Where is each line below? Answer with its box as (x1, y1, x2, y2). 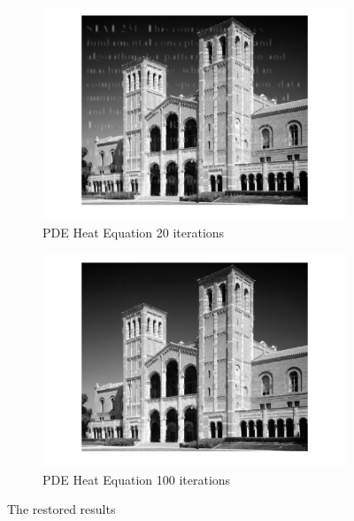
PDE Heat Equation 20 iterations (42, 223, 225, 242)
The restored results (7, 500, 116, 518)
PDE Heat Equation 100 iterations (42, 470, 231, 488)
